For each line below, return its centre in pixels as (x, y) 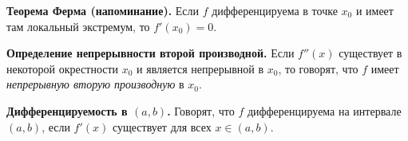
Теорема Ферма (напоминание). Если (103, 10)
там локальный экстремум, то (78, 26)
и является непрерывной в (200, 68)
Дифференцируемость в (67, 110)
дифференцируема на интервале (324, 110)
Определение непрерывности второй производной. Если (151, 53)
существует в (370, 53)
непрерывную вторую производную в (95, 84)
